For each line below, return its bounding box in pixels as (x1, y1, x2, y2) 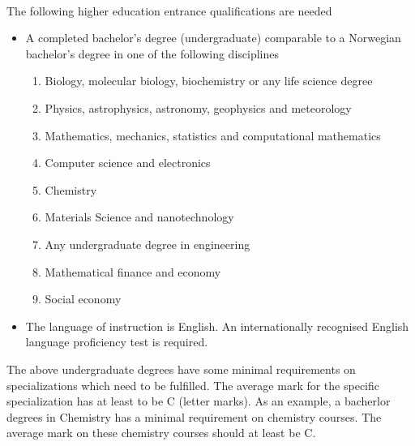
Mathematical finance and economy (45, 263, 221, 280)
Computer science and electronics (45, 154, 211, 171)
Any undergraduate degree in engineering (45, 235, 250, 252)
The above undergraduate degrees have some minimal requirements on (6, 360, 356, 377)
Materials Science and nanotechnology (45, 208, 234, 225)
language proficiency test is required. (25, 333, 208, 350)
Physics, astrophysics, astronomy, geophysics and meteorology (45, 99, 352, 116)
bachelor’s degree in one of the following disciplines (25, 45, 279, 62)
